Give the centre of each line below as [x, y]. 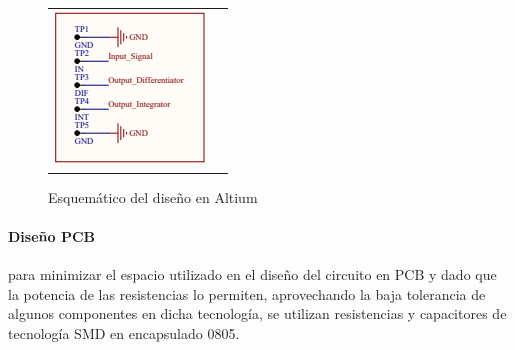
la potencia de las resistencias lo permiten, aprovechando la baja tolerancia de [247, 293]
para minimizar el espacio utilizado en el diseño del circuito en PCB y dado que [252, 274]
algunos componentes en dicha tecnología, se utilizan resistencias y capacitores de [257, 313]
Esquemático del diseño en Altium [153, 196]
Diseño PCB [51, 236]
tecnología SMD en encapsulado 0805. [124, 333]
